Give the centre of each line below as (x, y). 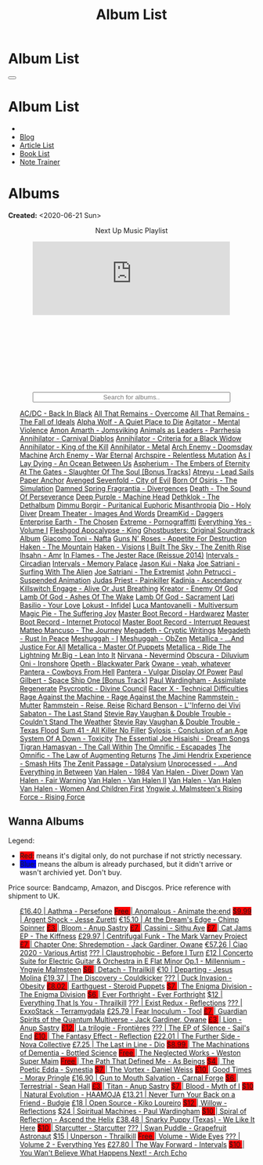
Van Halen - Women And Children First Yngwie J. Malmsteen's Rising (131, 788)
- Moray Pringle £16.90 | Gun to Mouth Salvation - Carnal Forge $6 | (129, 1078)
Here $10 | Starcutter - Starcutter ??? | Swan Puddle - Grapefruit (123, 1127)
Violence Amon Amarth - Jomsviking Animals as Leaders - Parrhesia (130, 430)
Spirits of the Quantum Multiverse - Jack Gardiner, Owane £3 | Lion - (131, 1019)
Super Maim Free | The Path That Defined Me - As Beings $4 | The (127, 1061)
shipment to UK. (34, 896)
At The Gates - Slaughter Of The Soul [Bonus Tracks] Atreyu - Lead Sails (137, 471)
